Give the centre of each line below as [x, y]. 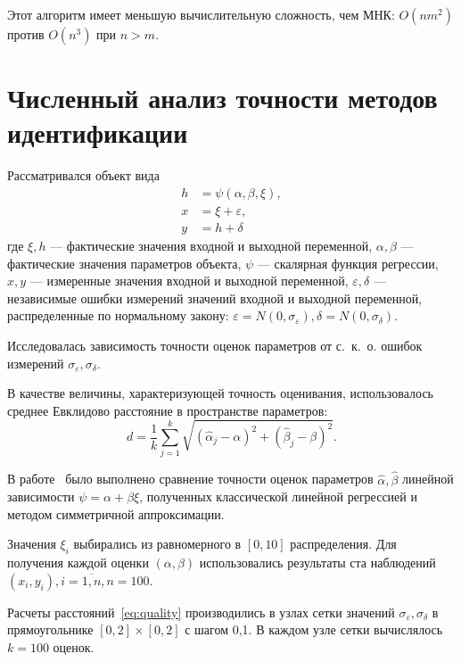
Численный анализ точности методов [222, 98]
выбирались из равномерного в [157, 544]
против [26, 34]
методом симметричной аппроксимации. [116, 513]
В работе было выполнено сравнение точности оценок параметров [190, 479]
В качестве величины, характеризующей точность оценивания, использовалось [220, 393]
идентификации [98, 132]
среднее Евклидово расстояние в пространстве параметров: [168, 410]
